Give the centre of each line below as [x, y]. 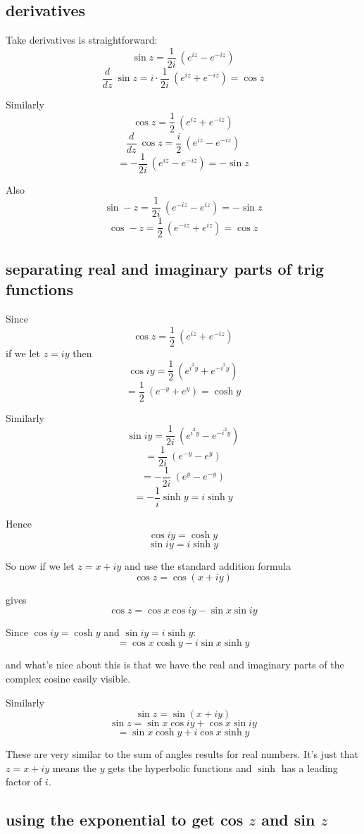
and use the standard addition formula [207, 565]
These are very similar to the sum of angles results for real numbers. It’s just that [182, 754]
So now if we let [40, 565]
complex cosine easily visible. [68, 679]
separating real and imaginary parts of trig [165, 268]
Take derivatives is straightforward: [82, 40]
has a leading [309, 767]
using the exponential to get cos [125, 820]
